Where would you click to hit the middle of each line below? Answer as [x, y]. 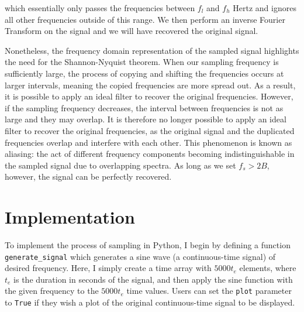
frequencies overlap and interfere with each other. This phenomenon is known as [148, 142]
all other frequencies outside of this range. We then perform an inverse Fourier [145, 19]
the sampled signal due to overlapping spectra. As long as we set [120, 165]
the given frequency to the [52, 291]
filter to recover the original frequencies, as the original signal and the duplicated [150, 130]
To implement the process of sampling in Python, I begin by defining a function [148, 245]
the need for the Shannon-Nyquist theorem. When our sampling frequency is [142, 62]
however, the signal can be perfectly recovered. [88, 176]
